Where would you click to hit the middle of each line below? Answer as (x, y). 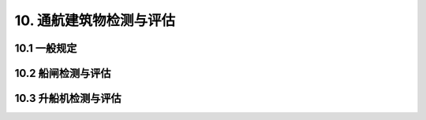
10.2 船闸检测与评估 (63, 73)
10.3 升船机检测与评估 (68, 98)
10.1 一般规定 (46, 48)
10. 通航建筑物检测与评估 (95, 20)
